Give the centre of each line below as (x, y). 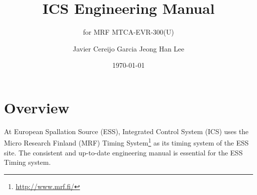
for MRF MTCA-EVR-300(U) (128, 32)
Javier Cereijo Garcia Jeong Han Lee (128, 48)
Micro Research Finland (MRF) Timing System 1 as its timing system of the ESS (127, 142)
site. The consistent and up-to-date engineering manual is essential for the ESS (123, 152)
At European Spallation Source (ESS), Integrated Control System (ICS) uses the (126, 131)
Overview (37, 107)
